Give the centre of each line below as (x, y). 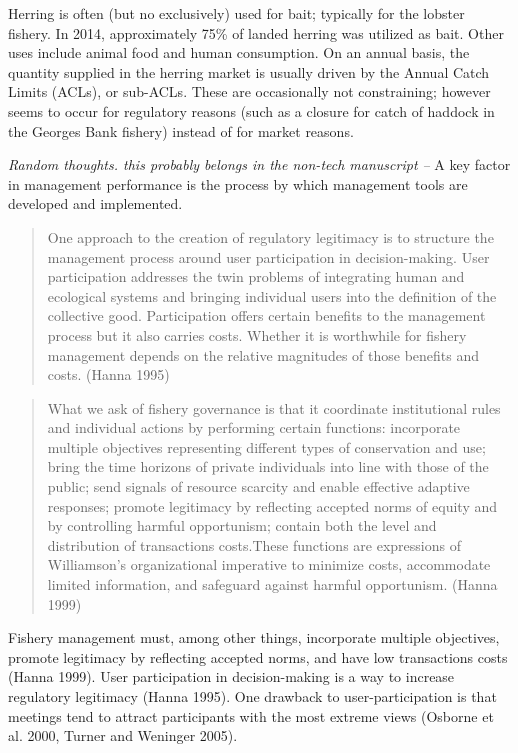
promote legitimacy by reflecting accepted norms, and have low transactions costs (258, 656)
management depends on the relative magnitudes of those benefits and (263, 354)
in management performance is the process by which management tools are (238, 183)
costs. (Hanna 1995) (108, 374)
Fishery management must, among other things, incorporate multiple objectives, (254, 637)
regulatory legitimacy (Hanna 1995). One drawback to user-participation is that (252, 696)
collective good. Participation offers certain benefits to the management (266, 315)
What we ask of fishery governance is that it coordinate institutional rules (274, 407)
